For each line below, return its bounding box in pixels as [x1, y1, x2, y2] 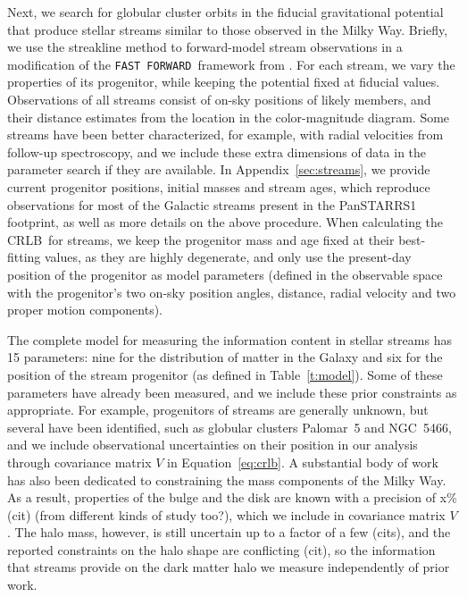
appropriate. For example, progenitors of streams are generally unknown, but [7, 400, 429, 419]
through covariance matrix [7, 452, 152, 471]
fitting [7, 248, 41, 266]
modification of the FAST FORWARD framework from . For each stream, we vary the [7, 55, 455, 73]
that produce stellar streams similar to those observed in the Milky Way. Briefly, [7, 20, 448, 38]
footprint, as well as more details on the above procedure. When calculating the [7, 213, 444, 231]
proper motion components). [7, 300, 163, 319]
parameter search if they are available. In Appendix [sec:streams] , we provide [7, 160, 430, 179]
